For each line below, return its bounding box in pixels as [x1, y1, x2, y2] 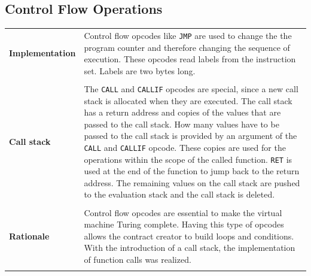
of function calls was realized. [84, 253, 191, 265]
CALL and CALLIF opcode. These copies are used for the [84, 141, 286, 153]
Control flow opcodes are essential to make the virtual [84, 206, 282, 219]
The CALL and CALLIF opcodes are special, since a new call [84, 82, 298, 95]
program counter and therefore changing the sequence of [84, 41, 290, 53]
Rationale [9, 229, 50, 242]
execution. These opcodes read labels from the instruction [84, 53, 296, 65]
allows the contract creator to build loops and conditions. [84, 229, 294, 242]
